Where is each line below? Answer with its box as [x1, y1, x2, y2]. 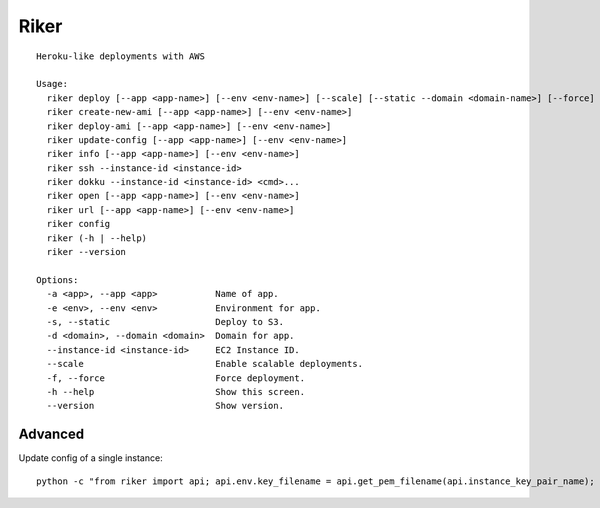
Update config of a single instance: [18, 452, 164, 464]
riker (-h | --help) [46, 232, 148, 244]
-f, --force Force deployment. [46, 372, 305, 384]
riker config [46, 218, 111, 230]
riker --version [46, 246, 127, 258]
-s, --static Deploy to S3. [46, 316, 285, 327]
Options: [36, 274, 79, 285]
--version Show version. [46, 400, 285, 412]
